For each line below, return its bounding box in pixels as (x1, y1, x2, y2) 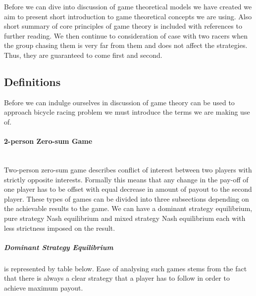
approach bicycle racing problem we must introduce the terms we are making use (4, 107, 250, 117)
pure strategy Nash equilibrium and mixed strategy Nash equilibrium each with (4, 212, 246, 223)
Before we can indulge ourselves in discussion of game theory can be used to (4, 97, 235, 107)
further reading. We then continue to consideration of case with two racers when (4, 30, 248, 41)
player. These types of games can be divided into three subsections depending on (4, 193, 249, 204)
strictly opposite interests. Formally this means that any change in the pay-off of (4, 174, 249, 184)
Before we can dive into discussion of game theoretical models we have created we (4, 1, 252, 11)
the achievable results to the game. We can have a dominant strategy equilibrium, (4, 203, 253, 213)
